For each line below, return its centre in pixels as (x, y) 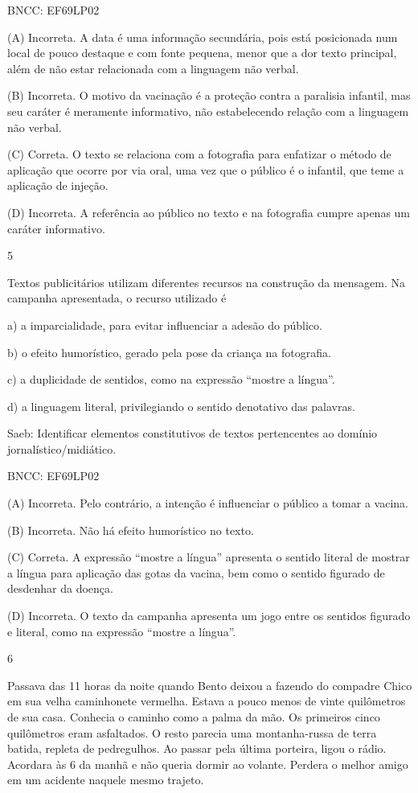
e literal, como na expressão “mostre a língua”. (122, 631)
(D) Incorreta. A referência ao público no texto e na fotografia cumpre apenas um (209, 212)
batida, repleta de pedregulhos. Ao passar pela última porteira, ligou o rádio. (197, 748)
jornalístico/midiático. (62, 448)
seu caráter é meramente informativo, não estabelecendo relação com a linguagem (208, 111)
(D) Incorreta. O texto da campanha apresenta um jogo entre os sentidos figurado (209, 616)
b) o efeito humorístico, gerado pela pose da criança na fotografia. (169, 352)
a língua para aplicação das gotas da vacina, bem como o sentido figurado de (196, 572)
